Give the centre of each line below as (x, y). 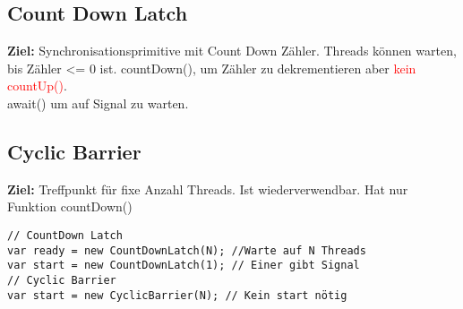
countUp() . (37, 86)
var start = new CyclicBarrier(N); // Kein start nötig (177, 295)
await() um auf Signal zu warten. (98, 103)
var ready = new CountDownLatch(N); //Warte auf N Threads (187, 250)
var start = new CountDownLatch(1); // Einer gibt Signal (184, 266)
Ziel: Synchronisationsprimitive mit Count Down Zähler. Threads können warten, (232, 51)
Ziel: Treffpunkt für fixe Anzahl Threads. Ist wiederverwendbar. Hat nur (208, 189)
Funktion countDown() (70, 206)
